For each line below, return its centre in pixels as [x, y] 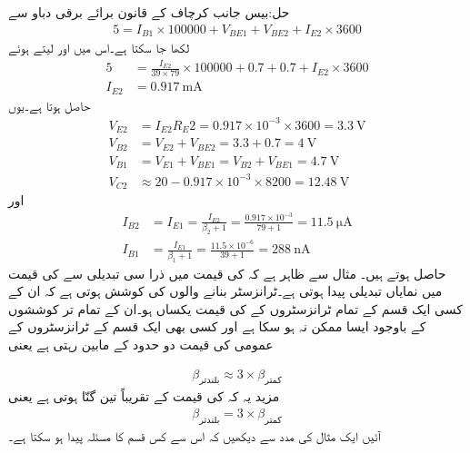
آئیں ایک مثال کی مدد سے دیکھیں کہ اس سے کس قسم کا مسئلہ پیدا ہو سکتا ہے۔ [195, 435]
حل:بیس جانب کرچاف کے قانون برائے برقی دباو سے [149, 12]
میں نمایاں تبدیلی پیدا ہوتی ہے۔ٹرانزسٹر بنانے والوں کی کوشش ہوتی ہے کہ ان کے [225, 291]
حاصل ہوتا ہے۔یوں [50, 105]
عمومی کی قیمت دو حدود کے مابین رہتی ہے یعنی [141, 344]
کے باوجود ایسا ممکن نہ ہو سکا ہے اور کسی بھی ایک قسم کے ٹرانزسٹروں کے [217, 326]
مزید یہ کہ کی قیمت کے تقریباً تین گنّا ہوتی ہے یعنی [144, 396]
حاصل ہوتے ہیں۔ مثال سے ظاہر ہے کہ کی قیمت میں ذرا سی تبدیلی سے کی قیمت [227, 273]
